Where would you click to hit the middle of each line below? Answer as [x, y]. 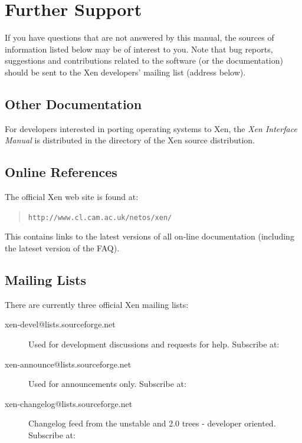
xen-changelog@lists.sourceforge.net [69, 403]
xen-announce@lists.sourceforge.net [68, 364]
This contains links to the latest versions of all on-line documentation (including [150, 236]
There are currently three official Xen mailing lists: [97, 304]
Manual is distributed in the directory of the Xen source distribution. [130, 140]
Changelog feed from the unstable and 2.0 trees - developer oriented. [152, 423]
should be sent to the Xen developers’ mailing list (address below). [125, 72]
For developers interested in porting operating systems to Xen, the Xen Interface [151, 128]
